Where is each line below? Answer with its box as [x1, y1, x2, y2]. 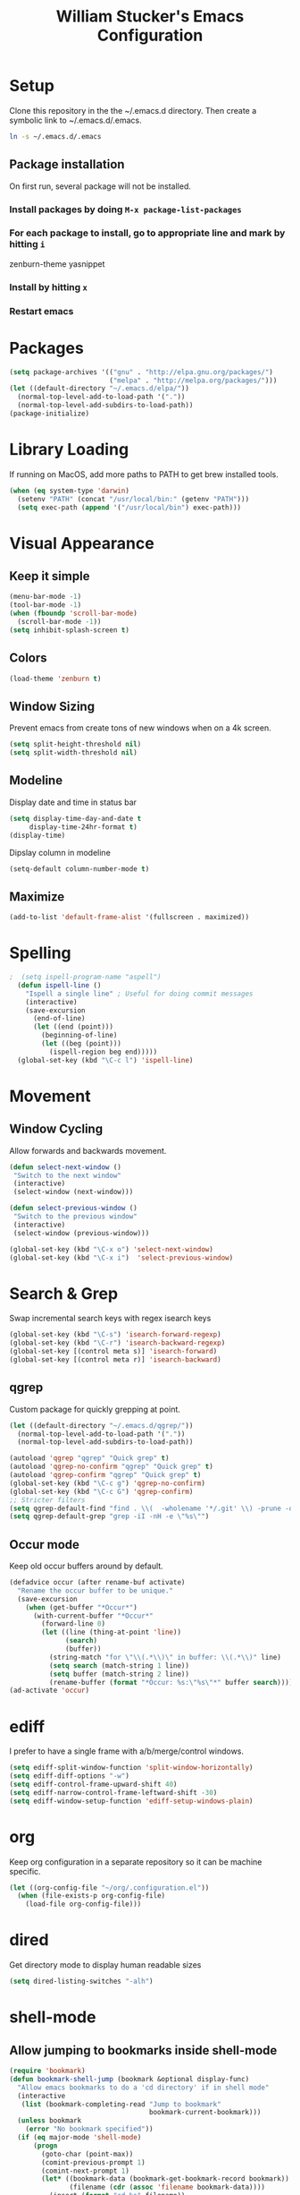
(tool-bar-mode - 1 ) [9, 601, 82, 610]
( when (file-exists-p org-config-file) [17, 1892, 166, 1900]
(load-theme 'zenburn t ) [9, 674, 102, 683]
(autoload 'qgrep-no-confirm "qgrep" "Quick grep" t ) [9, 1462, 214, 1472]
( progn [32, 2141, 58, 2150]
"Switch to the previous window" [12, 1212, 138, 1221]
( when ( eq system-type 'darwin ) [9, 486, 129, 495]
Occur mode [9, 1537, 80, 1552]
